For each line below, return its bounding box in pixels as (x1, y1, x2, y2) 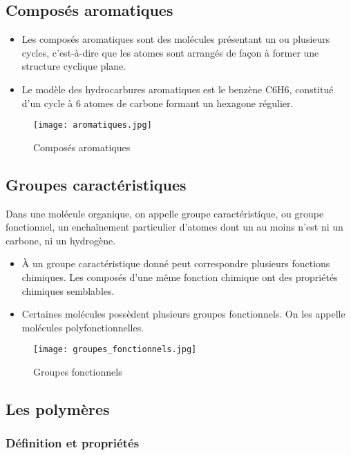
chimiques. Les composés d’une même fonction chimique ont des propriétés (21, 270, 338, 284)
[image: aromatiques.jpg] (33, 120, 152, 130)
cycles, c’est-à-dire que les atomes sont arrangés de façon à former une (21, 45, 319, 59)
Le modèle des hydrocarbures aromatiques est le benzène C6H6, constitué (21, 81, 334, 96)
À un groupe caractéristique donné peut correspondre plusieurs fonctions (21, 256, 330, 271)
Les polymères (6, 398, 110, 420)
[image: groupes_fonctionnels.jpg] (33, 345, 197, 355)
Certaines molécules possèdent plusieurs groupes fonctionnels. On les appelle (21, 307, 345, 321)
